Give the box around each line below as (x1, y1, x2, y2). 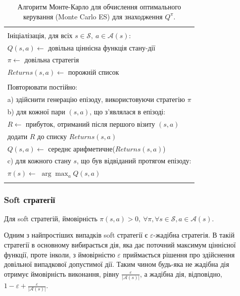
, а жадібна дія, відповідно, (140, 268, 222, 279)
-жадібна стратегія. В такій (153, 230, 235, 240)
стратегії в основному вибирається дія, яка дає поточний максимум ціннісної (4, 239, 236, 249)
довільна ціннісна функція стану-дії (48, 42, 155, 52)
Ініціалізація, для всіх (7, 30, 73, 40)
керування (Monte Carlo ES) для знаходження (23, 11, 163, 21)
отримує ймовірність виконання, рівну (4, 268, 119, 279)
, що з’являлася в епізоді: (90, 106, 166, 116)
